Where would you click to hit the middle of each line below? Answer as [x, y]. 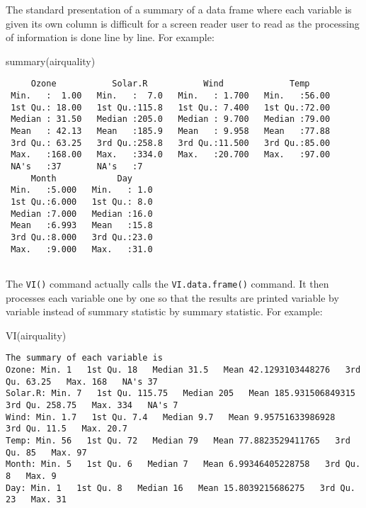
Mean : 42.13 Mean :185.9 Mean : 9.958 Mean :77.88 [171, 131]
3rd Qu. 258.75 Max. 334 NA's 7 [92, 405]
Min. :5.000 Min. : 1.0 [82, 190]
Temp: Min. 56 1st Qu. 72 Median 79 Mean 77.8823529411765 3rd [178, 440]
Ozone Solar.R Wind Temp [170, 84]
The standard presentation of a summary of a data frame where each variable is [179, 9]
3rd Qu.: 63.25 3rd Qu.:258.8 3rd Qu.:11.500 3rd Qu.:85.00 [171, 143]
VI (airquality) [36, 335]
